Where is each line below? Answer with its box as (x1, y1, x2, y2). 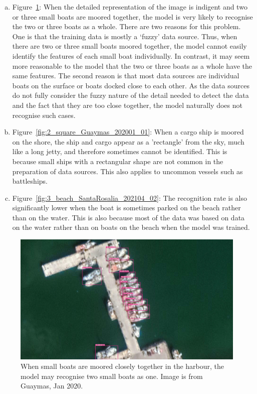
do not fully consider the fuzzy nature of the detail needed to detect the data (12, 90, 249, 100)
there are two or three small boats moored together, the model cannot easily (12, 41, 247, 51)
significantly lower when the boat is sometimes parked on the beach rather (12, 202, 241, 213)
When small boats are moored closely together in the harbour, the (21, 361, 224, 371)
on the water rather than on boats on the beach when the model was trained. (12, 222, 250, 232)
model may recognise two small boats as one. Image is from (21, 370, 203, 381)
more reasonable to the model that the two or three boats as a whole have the (12, 60, 252, 71)
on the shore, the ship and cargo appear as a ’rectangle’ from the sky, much (12, 136, 244, 147)
